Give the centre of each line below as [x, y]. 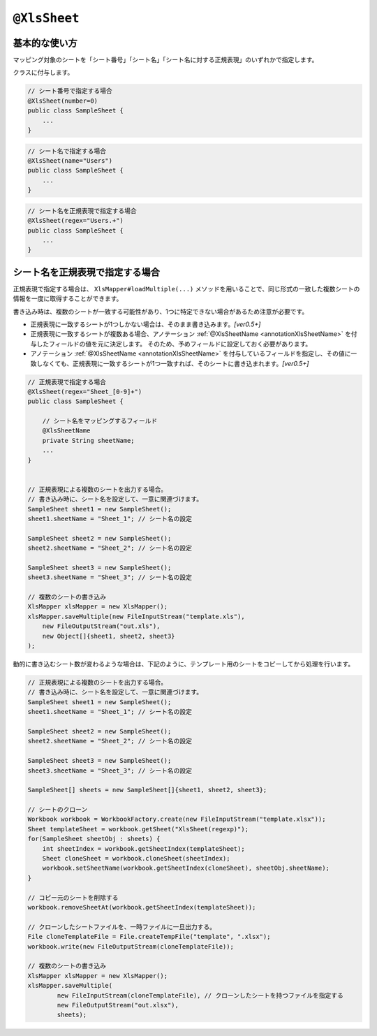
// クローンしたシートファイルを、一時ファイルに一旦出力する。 [122, 927]
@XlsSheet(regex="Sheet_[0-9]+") [85, 392]
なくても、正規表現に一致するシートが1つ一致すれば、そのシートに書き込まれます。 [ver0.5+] [176, 363]
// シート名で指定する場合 [67, 151]
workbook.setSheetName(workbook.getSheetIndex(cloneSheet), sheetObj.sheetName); [186, 868]
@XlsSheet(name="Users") [70, 160]
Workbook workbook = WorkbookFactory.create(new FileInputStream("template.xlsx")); [177, 819]
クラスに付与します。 [43, 73]
